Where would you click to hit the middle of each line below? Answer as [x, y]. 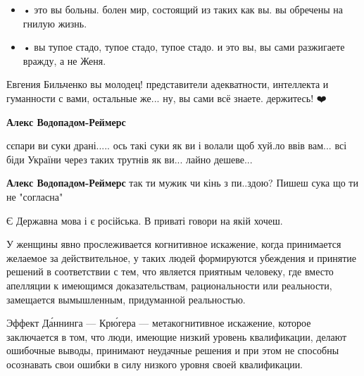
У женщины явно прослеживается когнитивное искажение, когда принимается [174, 244]
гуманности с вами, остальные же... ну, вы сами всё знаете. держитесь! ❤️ [167, 98]
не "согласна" [35, 196]
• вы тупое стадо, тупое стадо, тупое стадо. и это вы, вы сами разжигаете [184, 47]
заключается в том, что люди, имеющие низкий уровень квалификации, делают [177, 336]
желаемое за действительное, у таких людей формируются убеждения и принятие [182, 257]
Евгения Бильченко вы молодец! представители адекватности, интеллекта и [168, 84]
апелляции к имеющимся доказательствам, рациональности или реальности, [169, 285]
